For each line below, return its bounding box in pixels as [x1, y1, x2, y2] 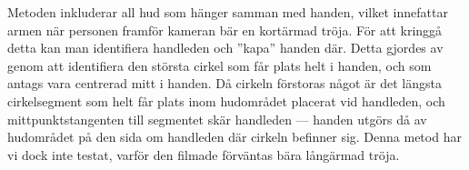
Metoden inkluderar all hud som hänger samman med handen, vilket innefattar [7, 3, 448, 21]
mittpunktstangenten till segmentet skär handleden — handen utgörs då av [7, 109, 427, 128]
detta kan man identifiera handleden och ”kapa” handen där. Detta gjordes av [7, 38, 444, 57]
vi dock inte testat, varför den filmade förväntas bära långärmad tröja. [7, 145, 400, 164]
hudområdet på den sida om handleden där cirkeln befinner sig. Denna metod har [7, 127, 462, 146]
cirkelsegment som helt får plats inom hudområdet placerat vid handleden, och [7, 91, 445, 110]
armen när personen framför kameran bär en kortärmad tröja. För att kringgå [7, 20, 443, 39]
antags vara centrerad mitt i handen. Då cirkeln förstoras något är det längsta [7, 74, 442, 93]
